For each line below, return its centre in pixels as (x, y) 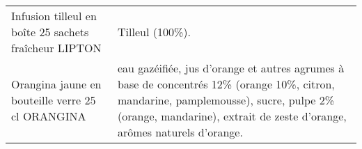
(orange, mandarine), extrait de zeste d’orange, (232, 116)
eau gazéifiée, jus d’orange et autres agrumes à (231, 68)
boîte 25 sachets (50, 32)
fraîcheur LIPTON (56, 48)
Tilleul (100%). (154, 32)
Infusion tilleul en (54, 16)
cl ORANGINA (49, 116)
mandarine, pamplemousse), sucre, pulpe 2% (226, 100)
